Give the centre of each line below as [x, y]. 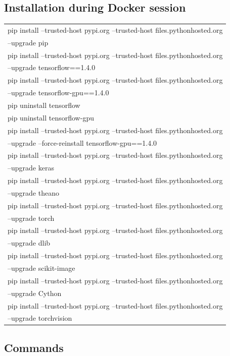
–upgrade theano [33, 192]
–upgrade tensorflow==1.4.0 [52, 67]
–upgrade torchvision [40, 318]
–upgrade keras [31, 168]
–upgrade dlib [29, 243]
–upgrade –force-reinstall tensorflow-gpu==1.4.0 [82, 142]
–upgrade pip [28, 42]
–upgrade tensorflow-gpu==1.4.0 [58, 93]
